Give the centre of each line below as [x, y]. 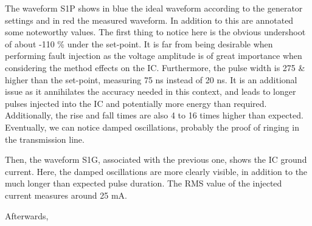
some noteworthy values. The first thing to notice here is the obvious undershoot [155, 32]
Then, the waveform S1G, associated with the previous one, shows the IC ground [156, 159]
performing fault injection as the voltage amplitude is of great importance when [154, 56]
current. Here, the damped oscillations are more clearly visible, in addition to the [156, 171]
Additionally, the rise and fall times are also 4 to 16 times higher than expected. [154, 115]
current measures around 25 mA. [66, 195]
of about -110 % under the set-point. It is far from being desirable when [139, 43]
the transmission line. [45, 139]
